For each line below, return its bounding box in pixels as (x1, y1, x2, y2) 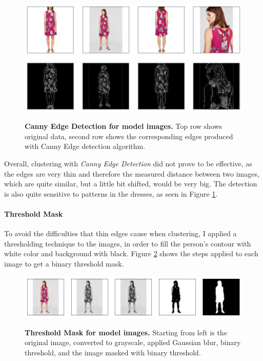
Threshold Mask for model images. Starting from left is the (25, 327, 227, 337)
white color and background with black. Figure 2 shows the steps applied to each (4, 248, 258, 259)
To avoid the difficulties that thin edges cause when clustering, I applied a (4, 228, 237, 239)
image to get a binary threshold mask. (4, 258, 124, 269)
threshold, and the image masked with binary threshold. (25, 347, 201, 357)
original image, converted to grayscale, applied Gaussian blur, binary (25, 337, 241, 348)
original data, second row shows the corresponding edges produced (25, 130, 233, 141)
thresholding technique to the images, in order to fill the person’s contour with (4, 238, 251, 249)
